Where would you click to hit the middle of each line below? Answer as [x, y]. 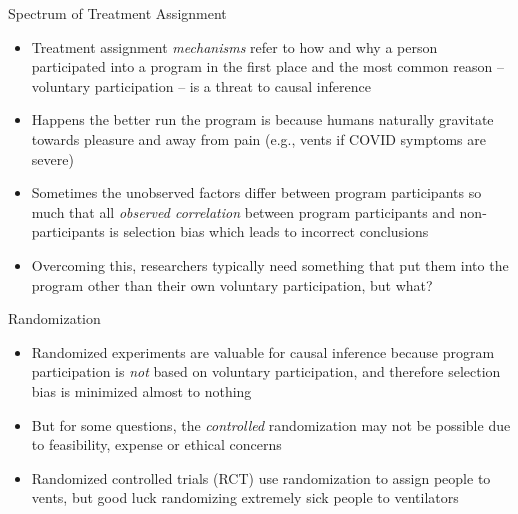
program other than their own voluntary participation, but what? [232, 284]
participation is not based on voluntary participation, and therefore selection [266, 371]
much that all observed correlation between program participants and [243, 211]
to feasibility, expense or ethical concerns [156, 444]
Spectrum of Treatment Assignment [117, 13]
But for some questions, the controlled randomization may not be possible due [271, 424]
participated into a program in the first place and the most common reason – [267, 66]
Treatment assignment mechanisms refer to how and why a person [234, 46]
